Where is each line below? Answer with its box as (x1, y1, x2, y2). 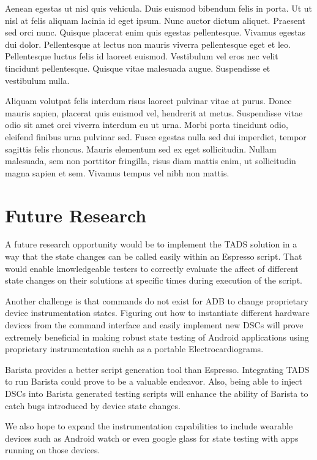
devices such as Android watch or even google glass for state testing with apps (5, 431, 299, 444)
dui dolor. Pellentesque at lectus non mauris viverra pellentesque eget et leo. (5, 37, 291, 50)
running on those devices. (5, 443, 100, 456)
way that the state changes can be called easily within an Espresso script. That (5, 250, 302, 263)
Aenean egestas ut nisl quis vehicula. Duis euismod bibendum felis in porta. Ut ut (5, 2, 313, 14)
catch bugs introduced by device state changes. (5, 399, 181, 412)
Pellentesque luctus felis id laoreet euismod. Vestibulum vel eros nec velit (5, 50, 278, 62)
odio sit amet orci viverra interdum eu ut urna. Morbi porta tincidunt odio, (5, 118, 288, 131)
